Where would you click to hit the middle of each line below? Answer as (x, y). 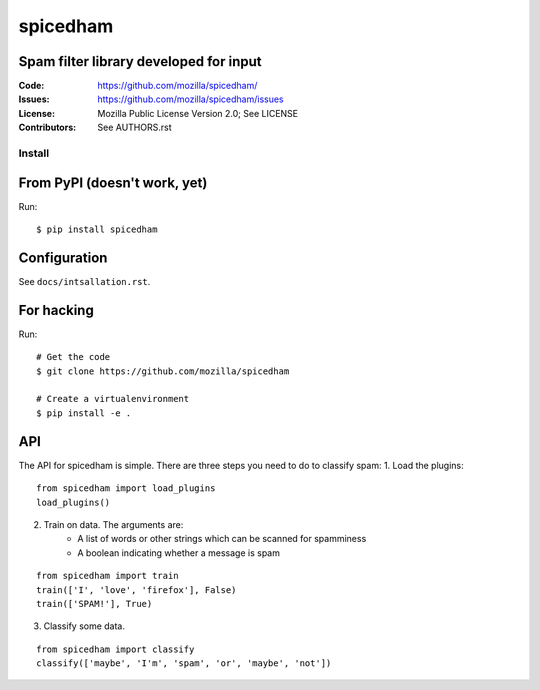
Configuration (63, 257)
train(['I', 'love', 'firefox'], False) (136, 589)
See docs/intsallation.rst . (84, 281)
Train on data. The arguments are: (113, 524)
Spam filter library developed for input (140, 61)
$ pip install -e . (84, 413)
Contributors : (47, 127)
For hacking (56, 310)
